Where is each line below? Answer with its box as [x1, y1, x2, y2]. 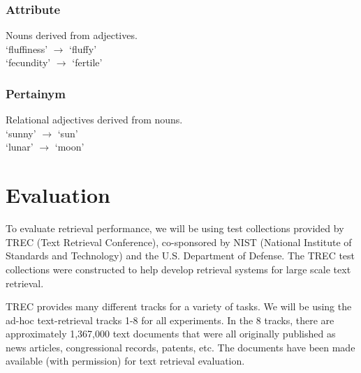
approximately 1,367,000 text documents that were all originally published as [6, 326, 336, 341]
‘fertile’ [72, 55, 103, 70]
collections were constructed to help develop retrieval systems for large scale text [6, 261, 351, 276]
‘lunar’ [6, 139, 34, 154]
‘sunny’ [6, 125, 36, 140]
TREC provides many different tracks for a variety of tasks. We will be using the [6, 299, 352, 314]
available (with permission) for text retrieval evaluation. [6, 353, 245, 368]
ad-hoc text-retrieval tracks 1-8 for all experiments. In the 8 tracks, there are [6, 312, 334, 327]
